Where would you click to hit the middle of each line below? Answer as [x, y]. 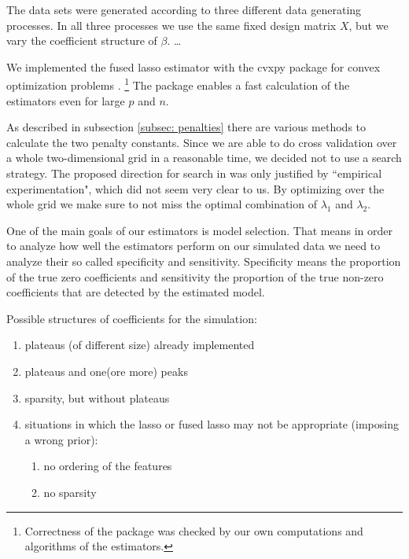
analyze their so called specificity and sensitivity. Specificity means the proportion [204, 261]
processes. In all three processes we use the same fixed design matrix [171, 25]
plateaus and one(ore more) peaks [106, 371]
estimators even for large [66, 100]
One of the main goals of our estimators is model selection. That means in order [199, 230]
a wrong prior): [61, 439]
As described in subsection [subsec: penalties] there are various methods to [186, 127]
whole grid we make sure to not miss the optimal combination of [162, 204]
